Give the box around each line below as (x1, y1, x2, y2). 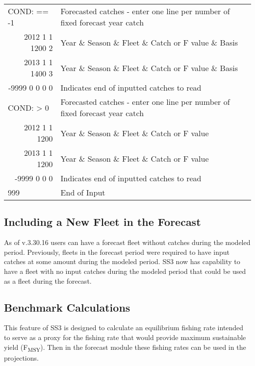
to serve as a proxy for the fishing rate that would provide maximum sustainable (4, 332, 246, 342)
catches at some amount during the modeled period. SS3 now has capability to (4, 256, 240, 267)
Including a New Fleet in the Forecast (4, 214, 201, 229)
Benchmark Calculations (4, 299, 130, 315)
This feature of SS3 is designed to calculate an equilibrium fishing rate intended (4, 322, 244, 333)
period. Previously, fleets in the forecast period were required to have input (4, 246, 230, 257)
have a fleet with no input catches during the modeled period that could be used (4, 266, 246, 276)
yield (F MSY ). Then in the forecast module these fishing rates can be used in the (4, 342, 246, 353)
